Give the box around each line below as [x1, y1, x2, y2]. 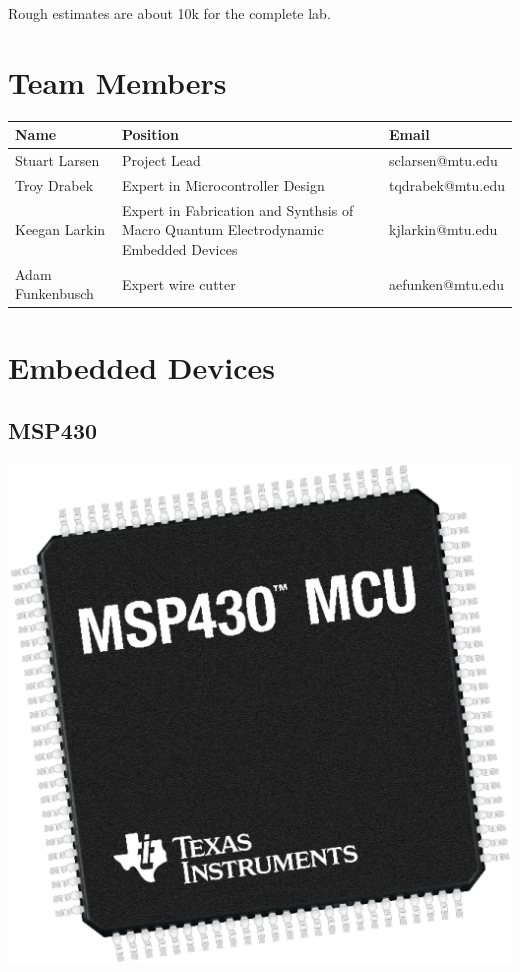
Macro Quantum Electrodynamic [121, 219, 324, 240]
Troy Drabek [15, 174, 94, 195]
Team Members [8, 61, 227, 102]
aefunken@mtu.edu [389, 273, 505, 294]
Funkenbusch [15, 283, 94, 304]
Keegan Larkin [15, 219, 106, 240]
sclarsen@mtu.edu [389, 150, 498, 171]
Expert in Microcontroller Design [121, 174, 325, 195]
